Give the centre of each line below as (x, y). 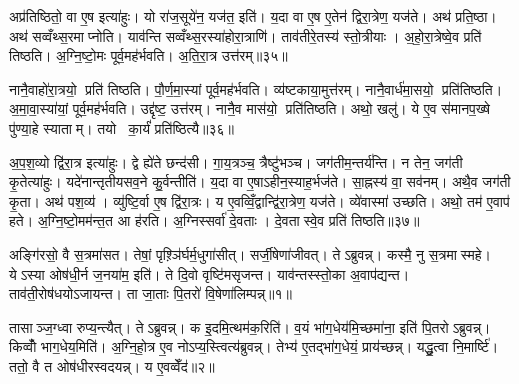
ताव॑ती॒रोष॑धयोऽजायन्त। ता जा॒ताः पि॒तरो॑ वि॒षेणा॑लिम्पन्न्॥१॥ (150, 293)
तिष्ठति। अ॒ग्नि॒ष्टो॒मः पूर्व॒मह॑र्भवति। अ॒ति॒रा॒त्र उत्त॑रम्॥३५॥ (148, 55)
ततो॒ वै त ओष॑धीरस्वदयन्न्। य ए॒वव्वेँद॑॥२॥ (112, 365)
